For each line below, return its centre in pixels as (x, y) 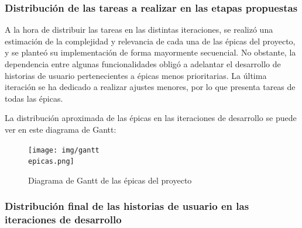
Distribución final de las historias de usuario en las (127, 206)
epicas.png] (51, 162)
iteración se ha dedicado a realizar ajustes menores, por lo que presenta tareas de (150, 87)
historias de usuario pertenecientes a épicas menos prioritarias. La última (136, 75)
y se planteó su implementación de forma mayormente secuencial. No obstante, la (150, 52)
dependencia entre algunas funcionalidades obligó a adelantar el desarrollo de (143, 64)
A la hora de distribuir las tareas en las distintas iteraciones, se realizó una (139, 30)
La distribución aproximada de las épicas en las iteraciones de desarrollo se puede (151, 118)
